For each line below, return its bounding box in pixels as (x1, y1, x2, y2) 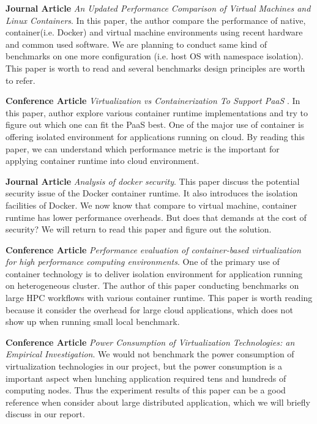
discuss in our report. (6, 407, 85, 420)
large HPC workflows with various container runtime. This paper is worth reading (6, 291, 313, 304)
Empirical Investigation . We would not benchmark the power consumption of (6, 348, 294, 360)
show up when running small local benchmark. (6, 315, 180, 328)
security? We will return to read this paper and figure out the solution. (6, 223, 272, 236)
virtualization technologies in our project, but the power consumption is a (6, 360, 282, 373)
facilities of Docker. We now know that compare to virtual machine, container (6, 198, 297, 211)
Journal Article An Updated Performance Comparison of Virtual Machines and (6, 2, 311, 14)
